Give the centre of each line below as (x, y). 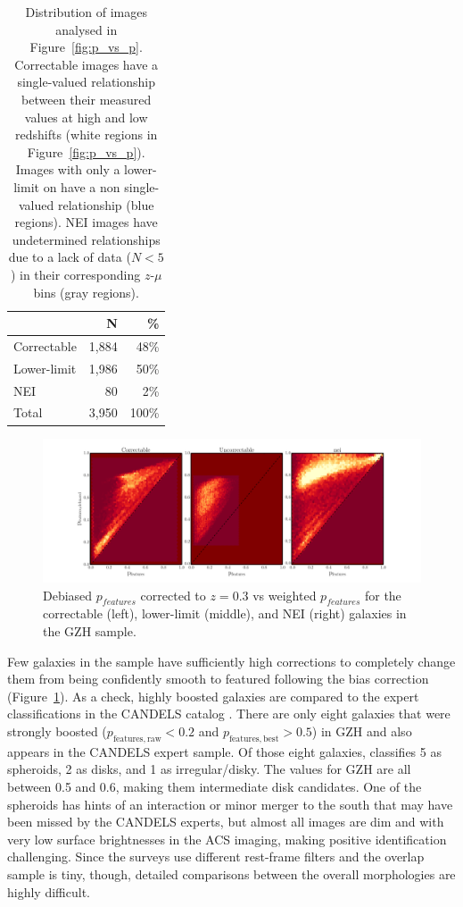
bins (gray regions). (86, 292)
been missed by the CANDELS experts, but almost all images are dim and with (226, 822)
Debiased (68, 595)
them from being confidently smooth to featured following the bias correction (218, 679)
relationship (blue (106, 204)
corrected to (173, 595)
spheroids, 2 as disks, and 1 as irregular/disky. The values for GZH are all (209, 769)
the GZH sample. (90, 631)
